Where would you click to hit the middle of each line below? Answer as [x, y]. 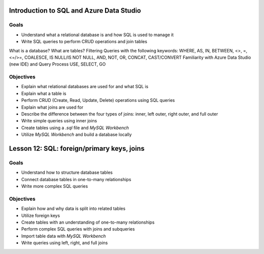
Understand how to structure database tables [67, 173]
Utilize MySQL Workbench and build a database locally [77, 135]
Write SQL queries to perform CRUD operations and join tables [84, 42]
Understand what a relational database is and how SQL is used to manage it [98, 35]
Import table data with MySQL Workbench [64, 236]
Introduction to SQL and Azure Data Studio [75, 11]
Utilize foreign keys [41, 215]
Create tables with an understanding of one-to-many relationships [88, 222]
